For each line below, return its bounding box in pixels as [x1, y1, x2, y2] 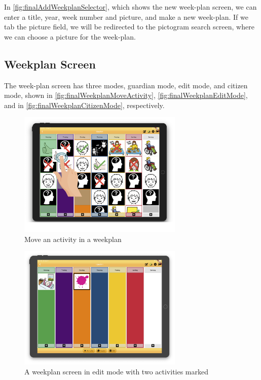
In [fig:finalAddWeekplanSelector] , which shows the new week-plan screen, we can [4, 2, 257, 12]
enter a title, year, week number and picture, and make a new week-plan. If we [4, 11, 248, 22]
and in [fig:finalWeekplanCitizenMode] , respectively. [4, 99, 165, 110]
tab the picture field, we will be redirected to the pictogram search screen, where [4, 21, 254, 32]
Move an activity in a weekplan [24, 233, 122, 244]
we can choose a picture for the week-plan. [4, 31, 136, 42]
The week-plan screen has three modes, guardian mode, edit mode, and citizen [4, 80, 248, 90]
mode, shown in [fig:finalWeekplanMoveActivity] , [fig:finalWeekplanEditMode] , [4, 90, 248, 100]
